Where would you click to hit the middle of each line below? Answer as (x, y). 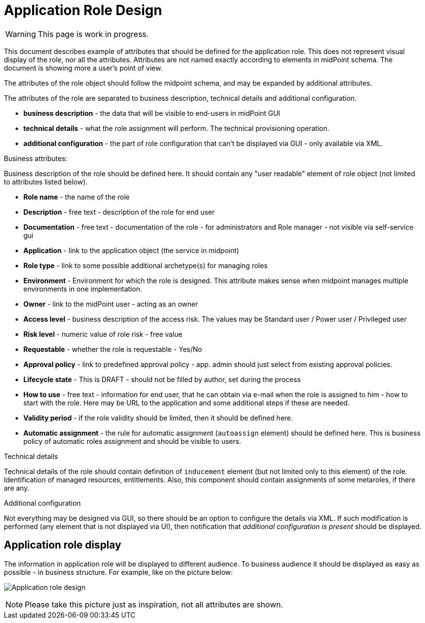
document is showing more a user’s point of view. (83, 68)
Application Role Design (83, 10)
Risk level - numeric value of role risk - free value (103, 334)
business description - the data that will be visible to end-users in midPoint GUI (152, 113)
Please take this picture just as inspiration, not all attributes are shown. (154, 604)
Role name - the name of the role (77, 197)
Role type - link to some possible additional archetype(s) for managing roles (146, 265)
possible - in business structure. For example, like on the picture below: (119, 572)
